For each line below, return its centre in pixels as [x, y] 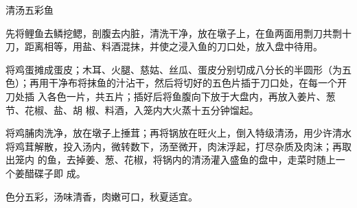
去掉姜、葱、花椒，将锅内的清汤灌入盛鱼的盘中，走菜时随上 [201, 160]
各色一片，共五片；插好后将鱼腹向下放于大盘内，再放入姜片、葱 [191, 96]
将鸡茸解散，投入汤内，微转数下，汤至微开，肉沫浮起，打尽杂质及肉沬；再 [174, 146]
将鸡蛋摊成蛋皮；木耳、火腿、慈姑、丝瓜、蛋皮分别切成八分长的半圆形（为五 [178, 69]
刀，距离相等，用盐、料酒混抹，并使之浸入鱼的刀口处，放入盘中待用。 [164, 46]
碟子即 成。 [60, 173]
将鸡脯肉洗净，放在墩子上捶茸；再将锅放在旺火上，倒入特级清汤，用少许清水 [178, 133]
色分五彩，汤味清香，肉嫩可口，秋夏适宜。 [102, 196]
